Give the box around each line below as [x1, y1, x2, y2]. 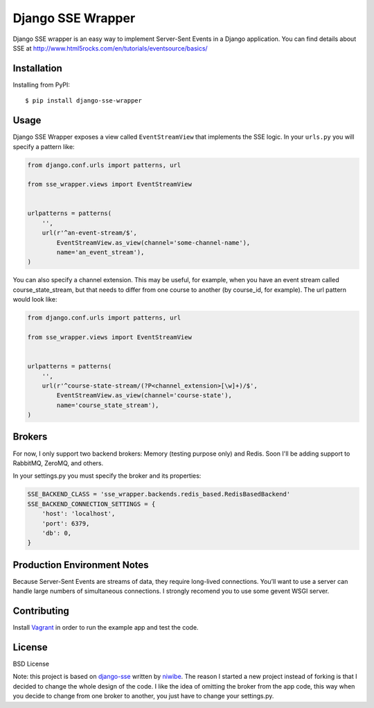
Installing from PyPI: [12, 80, 71, 89]
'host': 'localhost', [42, 510, 116, 518]
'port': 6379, [42, 519, 90, 527]
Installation [12, 62, 62, 74]
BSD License [12, 659, 50, 668]
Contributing [12, 605, 69, 616]
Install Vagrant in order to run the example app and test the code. [12, 623, 199, 632]
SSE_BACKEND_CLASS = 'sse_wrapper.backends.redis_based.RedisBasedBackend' [27, 490, 291, 499]
